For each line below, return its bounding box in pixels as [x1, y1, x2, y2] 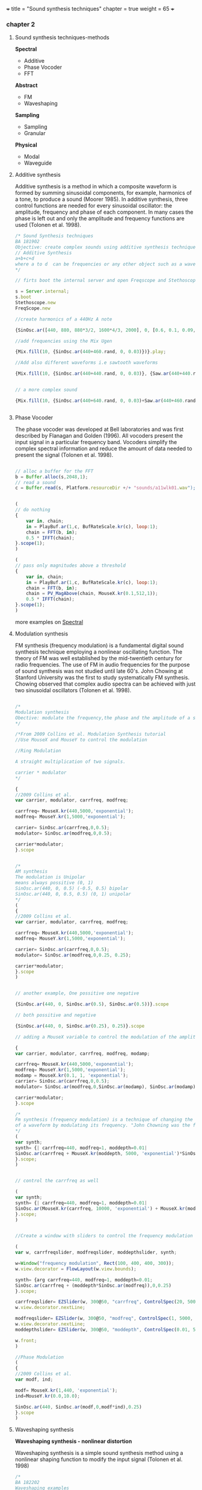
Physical [14, 141, 37, 148]
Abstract [14, 81, 38, 89]
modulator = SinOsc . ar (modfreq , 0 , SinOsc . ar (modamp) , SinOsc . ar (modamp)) [14, 1083, 198, 1090]
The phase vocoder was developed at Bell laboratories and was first [14, 425, 184, 433]
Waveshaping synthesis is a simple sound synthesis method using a [14, 1450, 183, 1457]
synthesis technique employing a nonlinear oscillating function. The [14, 648, 183, 655]
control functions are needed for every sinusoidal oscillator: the [14, 202, 173, 209]
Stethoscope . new [14, 300, 56, 306]
